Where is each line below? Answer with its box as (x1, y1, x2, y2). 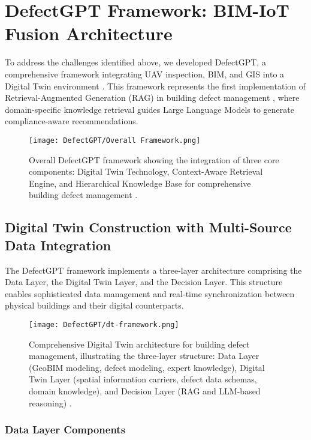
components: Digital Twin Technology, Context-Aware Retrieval (29, 165, 263, 178)
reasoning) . (29, 396, 72, 409)
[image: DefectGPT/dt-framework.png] (29, 320, 179, 329)
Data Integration (5, 235, 111, 254)
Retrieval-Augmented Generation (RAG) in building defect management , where (5, 91, 300, 104)
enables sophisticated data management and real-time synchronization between (5, 287, 295, 300)
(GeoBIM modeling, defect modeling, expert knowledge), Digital (29, 361, 265, 373)
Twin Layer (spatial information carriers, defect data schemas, (29, 373, 257, 385)
